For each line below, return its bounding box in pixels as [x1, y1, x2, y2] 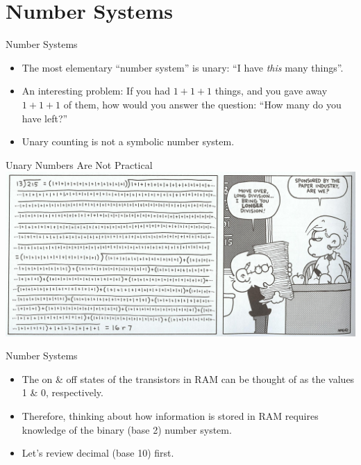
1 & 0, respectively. [22, 385, 103, 400]
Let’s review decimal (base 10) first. [22, 446, 174, 460]
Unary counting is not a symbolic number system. [22, 134, 235, 149]
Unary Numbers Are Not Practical [6, 157, 153, 172]
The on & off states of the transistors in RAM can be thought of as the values [22, 371, 355, 386]
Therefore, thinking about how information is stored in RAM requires [22, 408, 319, 423]
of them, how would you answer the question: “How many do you [63, 97, 342, 111]
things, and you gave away [215, 83, 328, 98]
